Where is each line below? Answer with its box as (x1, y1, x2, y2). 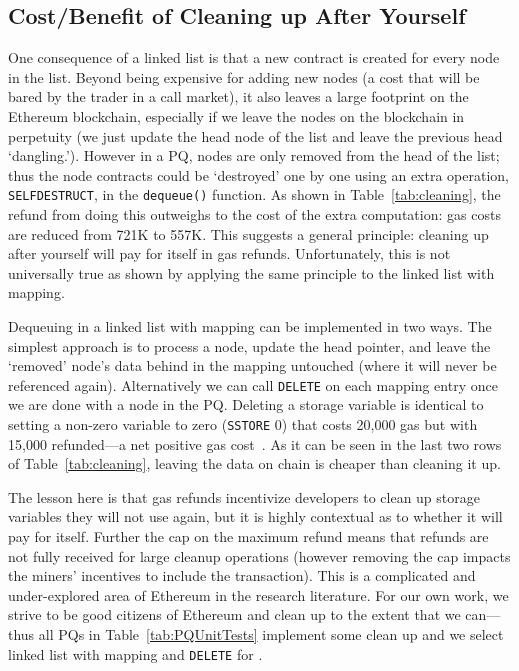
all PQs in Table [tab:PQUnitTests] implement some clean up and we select (38, 624, 504, 645)
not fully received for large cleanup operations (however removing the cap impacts (8, 545, 511, 566)
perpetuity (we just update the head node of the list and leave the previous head (8, 125, 503, 146)
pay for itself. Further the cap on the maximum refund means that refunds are (8, 526, 489, 547)
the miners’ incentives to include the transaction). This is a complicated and (8, 565, 476, 586)
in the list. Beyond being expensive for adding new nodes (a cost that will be (8, 66, 480, 87)
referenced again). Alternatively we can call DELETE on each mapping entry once (8, 374, 498, 395)
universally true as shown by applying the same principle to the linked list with (8, 262, 495, 283)
